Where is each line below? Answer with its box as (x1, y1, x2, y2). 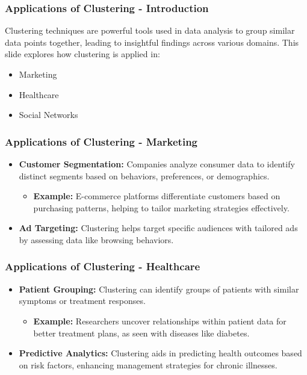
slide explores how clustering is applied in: (5, 48, 160, 60)
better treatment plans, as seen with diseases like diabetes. (33, 326, 250, 339)
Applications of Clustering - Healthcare (5, 259, 200, 274)
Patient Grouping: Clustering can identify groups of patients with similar (19, 282, 299, 295)
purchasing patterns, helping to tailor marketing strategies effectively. (33, 201, 290, 214)
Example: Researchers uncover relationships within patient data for (33, 314, 287, 327)
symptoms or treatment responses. (19, 294, 146, 307)
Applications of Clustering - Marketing (5, 134, 198, 149)
